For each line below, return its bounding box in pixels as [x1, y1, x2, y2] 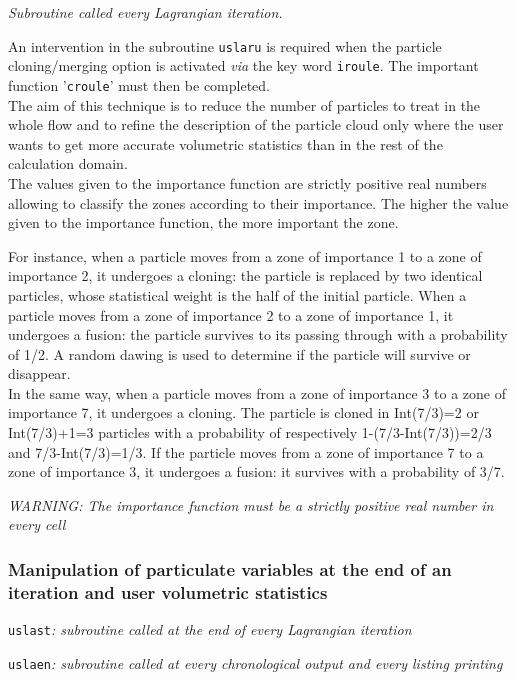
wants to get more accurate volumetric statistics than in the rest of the [8, 133, 443, 154]
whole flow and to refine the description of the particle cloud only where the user [8, 114, 504, 135]
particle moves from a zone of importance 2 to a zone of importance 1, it [8, 304, 454, 325]
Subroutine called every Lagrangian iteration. [8, 2, 283, 22]
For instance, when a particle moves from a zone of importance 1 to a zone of [8, 245, 482, 266]
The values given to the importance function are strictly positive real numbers [8, 172, 487, 193]
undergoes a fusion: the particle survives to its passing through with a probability [8, 324, 508, 345]
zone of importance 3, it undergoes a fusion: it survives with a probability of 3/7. [8, 461, 505, 482]
